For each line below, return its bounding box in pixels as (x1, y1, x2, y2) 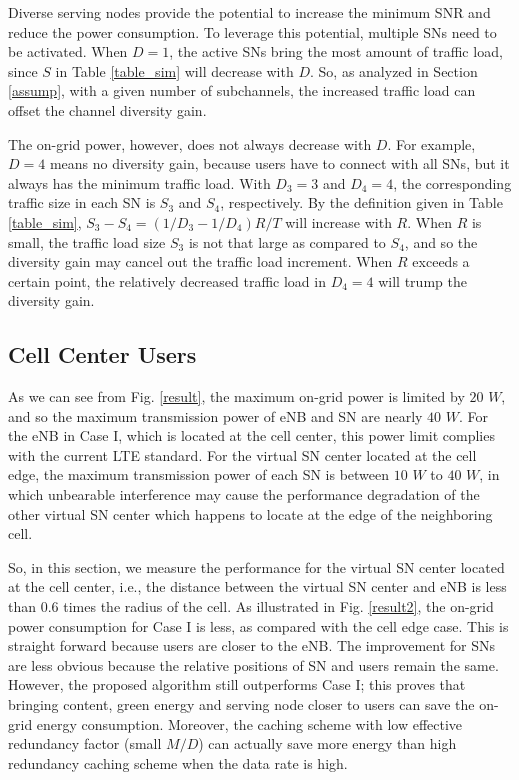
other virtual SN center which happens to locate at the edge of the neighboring (8, 503, 493, 524)
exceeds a (412, 251, 470, 272)
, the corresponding (393, 172, 512, 193)
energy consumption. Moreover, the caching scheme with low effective (36, 713, 463, 734)
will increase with (285, 211, 392, 232)
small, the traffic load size (8, 231, 166, 252)
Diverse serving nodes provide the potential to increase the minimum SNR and (8, 2, 491, 22)
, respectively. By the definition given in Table (220, 192, 503, 213)
